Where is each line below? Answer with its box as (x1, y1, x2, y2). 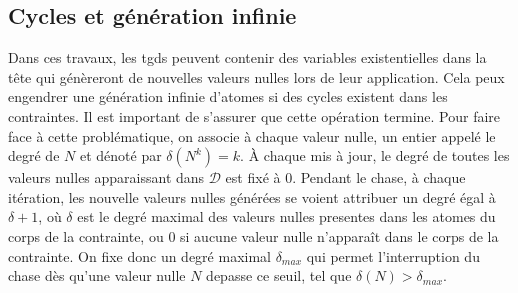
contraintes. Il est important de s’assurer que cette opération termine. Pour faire (8, 105, 501, 126)
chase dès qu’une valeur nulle (8, 265, 186, 286)
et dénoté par (79, 145, 162, 166)
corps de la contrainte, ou (8, 225, 164, 246)
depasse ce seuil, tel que (206, 265, 352, 286)
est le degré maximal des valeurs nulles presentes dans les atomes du (77, 206, 496, 227)
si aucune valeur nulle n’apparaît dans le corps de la (180, 225, 499, 246)
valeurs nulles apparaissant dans (8, 167, 205, 188)
